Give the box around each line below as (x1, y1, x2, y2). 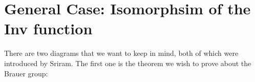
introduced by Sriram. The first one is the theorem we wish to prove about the (4, 57, 251, 68)
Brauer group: (4, 68, 48, 78)
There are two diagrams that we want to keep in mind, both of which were (4, 48, 239, 58)
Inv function (4, 18, 93, 39)
